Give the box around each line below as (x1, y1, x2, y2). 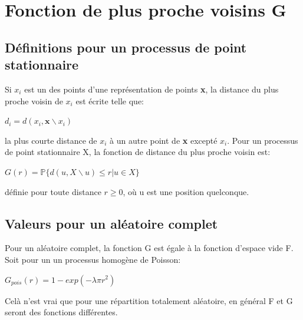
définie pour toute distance (5, 185, 101, 197)
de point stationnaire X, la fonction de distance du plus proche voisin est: (5, 146, 271, 158)
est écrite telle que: (75, 94, 144, 107)
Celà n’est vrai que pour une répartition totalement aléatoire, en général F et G (5, 294, 293, 306)
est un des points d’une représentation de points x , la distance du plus (24, 83, 279, 95)
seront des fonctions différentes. (5, 306, 118, 318)
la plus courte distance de (5, 134, 97, 146)
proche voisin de (5, 94, 63, 107)
